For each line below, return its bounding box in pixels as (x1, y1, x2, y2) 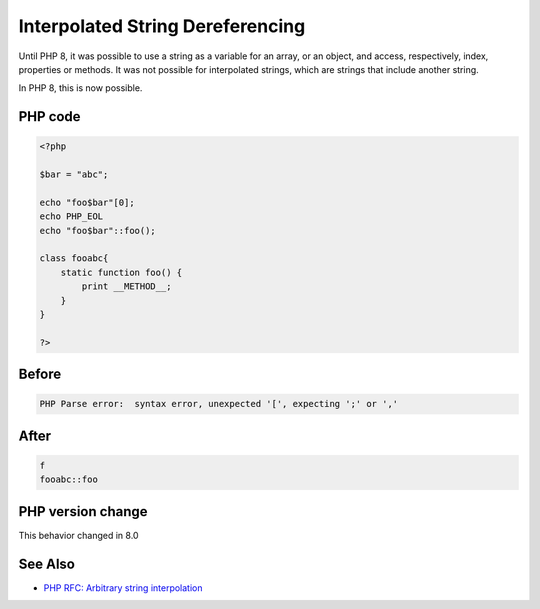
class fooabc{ (39, 253, 109, 264)
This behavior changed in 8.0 (18, 529, 139, 541)
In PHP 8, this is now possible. (18, 82, 143, 94)
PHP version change (18, 503, 149, 520)
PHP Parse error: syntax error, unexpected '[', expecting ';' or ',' (39, 398, 399, 410)
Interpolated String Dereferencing (18, 15, 306, 37)
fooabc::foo (39, 474, 99, 485)
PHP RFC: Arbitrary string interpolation (43, 581, 203, 594)
